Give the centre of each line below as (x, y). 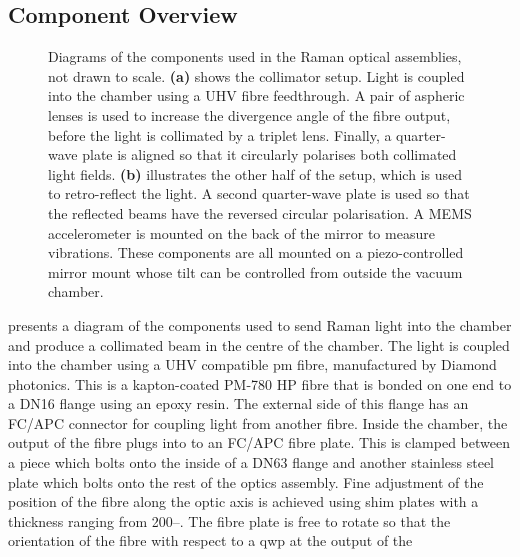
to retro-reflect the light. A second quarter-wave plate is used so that (259, 193)
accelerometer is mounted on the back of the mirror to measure (241, 232)
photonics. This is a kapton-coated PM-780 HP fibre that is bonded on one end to (260, 383)
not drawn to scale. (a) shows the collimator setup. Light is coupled (256, 75)
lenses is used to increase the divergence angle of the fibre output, (249, 114)
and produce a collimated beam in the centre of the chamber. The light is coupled (259, 344)
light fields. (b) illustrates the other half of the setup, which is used (255, 173)
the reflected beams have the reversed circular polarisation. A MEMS (260, 212)
